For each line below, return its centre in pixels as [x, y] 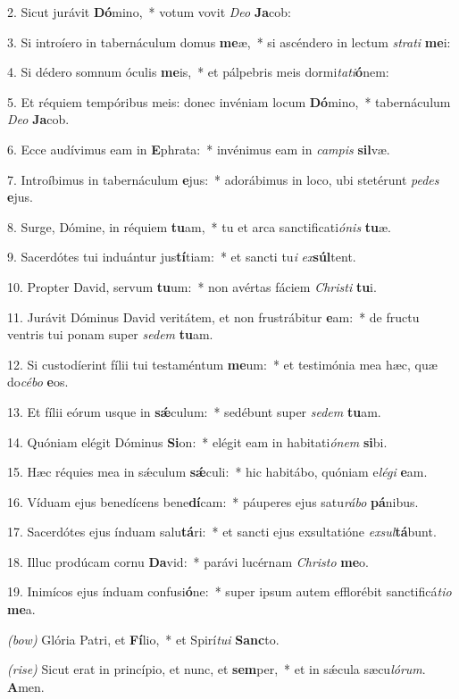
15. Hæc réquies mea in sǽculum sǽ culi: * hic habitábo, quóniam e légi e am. [217, 472]
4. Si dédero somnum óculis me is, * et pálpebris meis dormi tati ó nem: [198, 72]
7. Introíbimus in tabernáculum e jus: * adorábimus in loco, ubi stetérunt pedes [223, 179]
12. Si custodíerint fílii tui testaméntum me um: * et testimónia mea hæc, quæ [222, 364]
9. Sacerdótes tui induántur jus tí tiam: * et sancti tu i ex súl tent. [182, 257]
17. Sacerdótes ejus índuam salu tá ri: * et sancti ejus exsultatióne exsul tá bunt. [222, 532]
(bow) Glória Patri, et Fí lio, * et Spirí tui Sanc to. [143, 639]
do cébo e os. [38, 382]
